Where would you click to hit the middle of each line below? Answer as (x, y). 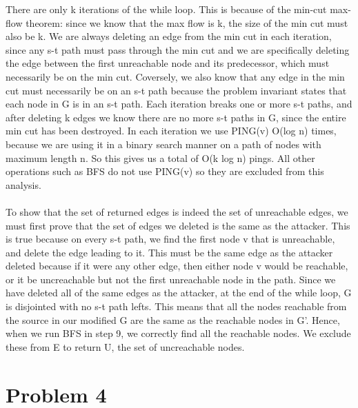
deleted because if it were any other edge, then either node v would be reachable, (177, 266)
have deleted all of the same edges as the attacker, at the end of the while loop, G (179, 293)
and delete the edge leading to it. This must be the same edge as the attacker (169, 252)
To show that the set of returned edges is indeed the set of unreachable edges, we (177, 211)
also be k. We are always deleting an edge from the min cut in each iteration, (169, 36)
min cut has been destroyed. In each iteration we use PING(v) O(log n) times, (171, 131)
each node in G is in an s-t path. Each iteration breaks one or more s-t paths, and (179, 104)
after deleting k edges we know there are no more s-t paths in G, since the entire (176, 117)
